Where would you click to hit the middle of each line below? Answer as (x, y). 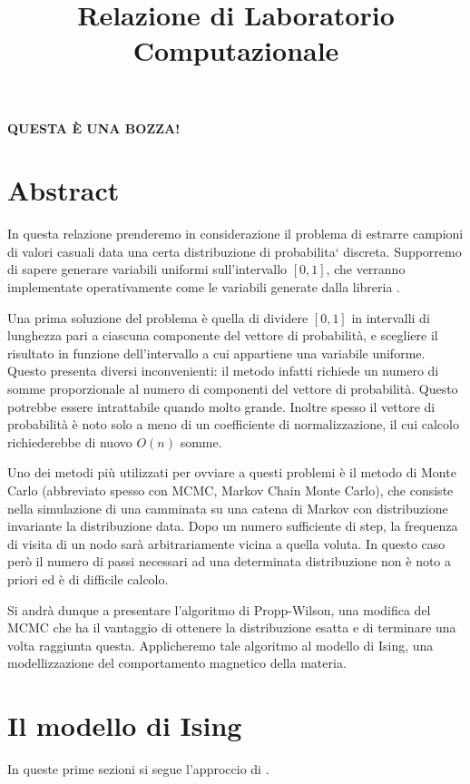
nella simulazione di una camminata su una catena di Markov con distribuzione (228, 508)
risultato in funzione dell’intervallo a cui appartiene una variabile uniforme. (216, 353)
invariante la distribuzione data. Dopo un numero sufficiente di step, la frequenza (233, 526)
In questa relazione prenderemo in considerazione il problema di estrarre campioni (235, 234)
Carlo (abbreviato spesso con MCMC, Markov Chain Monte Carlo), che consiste (230, 490)
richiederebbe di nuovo (70, 441)
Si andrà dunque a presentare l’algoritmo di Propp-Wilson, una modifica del (219, 609)
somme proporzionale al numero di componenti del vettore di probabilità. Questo (233, 389)
